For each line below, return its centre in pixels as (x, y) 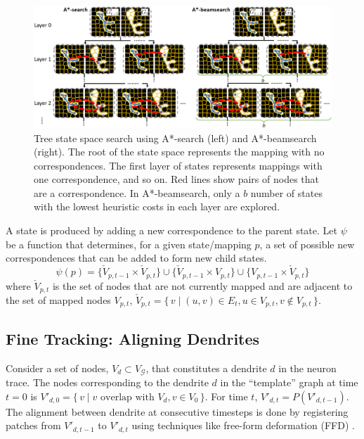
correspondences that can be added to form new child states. (136, 258)
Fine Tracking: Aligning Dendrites (133, 338)
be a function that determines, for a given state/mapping (129, 244)
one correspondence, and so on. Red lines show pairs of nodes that (176, 179)
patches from (33, 425)
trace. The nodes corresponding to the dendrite (107, 382)
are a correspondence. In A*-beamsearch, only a (137, 192)
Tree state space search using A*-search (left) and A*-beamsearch (175, 138)
